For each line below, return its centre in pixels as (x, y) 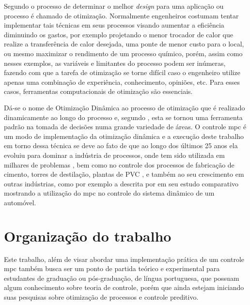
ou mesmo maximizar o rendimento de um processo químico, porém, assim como (123, 53)
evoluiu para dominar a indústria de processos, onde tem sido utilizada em (114, 155)
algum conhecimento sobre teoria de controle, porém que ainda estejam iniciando (124, 287)
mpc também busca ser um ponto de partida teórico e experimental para (112, 268)
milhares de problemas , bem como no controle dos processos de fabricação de (119, 164)
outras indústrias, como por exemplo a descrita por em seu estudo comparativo (121, 183)
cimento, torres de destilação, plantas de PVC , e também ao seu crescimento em (124, 174)
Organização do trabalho (88, 236)
